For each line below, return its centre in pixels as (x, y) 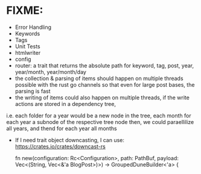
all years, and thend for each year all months (62, 128)
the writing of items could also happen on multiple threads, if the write (102, 98)
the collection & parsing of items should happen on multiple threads (99, 78)
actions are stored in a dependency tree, (65, 104)
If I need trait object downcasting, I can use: (70, 140)
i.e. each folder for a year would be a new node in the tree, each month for (99, 116)
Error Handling (33, 27)
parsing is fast (33, 91)
